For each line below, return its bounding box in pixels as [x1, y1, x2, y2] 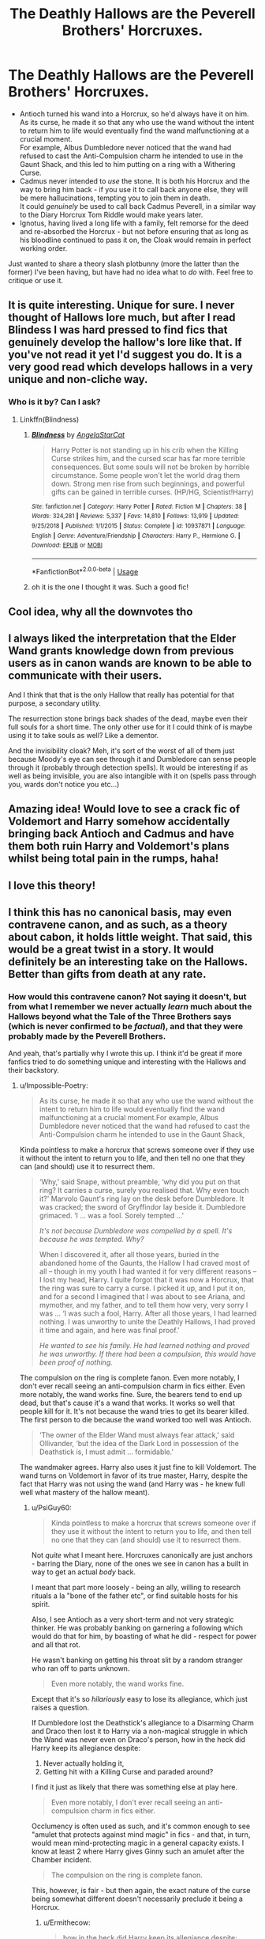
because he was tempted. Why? [39, 1235, 144, 1244]
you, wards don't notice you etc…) [8, 779, 120, 789]
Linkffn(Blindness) [19, 415, 80, 424]
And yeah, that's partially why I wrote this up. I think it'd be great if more [8, 1049, 243, 1058]
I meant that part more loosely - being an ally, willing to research [31, 1583, 241, 1592]
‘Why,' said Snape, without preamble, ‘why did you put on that [39, 1177, 241, 1187]
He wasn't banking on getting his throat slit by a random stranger [31, 1655, 243, 1665]
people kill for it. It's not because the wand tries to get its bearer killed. [19, 1407, 249, 1416]
